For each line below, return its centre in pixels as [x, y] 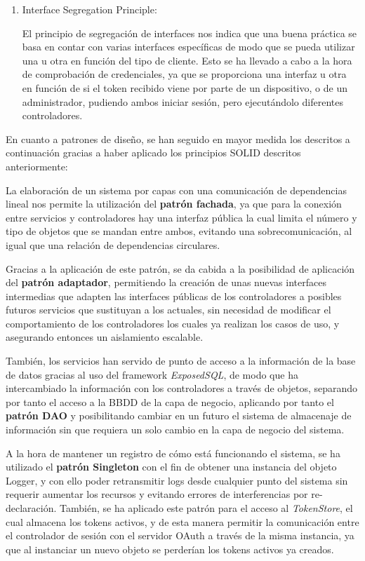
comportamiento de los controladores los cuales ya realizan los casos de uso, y [173, 323]
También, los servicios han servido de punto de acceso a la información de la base [181, 361]
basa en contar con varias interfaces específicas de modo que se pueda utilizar [188, 47]
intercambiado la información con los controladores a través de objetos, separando [182, 388]
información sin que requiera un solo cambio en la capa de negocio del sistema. [175, 430]
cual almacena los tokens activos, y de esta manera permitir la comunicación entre [182, 521]
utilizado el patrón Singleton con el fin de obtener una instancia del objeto [171, 467]
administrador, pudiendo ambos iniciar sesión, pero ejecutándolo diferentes [182, 101]
